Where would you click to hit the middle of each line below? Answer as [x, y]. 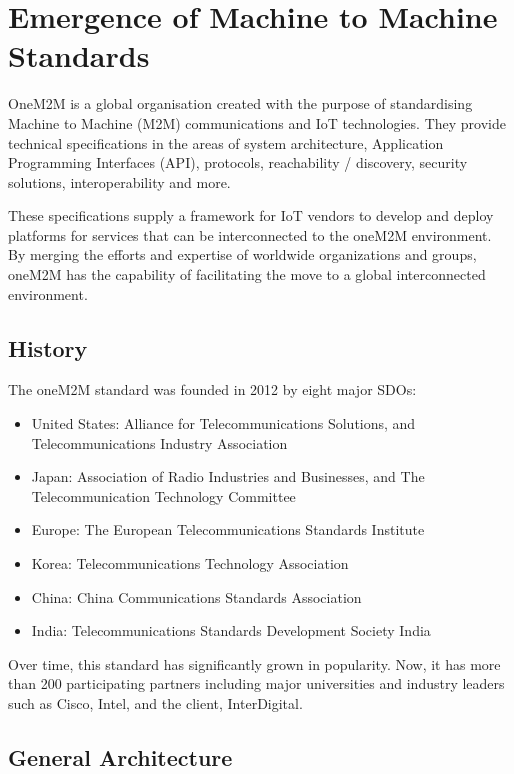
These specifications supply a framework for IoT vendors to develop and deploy [251, 215]
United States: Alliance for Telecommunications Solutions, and [223, 423]
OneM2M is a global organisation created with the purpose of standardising [240, 103]
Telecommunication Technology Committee [163, 495]
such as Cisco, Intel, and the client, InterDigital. [155, 702]
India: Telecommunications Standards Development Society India [231, 630]
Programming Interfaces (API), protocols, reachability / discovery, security [238, 162]
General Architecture [120, 756]
